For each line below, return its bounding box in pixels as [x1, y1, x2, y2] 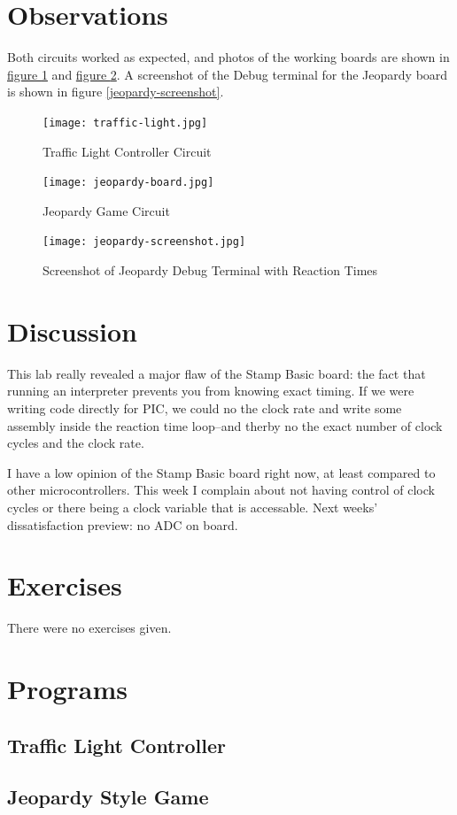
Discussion [7, 312, 137, 349]
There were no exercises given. [7, 619, 172, 637]
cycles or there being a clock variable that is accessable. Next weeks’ [7, 497, 378, 516]
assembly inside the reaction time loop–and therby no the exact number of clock [7, 416, 443, 434]
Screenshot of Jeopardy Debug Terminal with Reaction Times [43, 261, 378, 280]
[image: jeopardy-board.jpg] [43, 176, 214, 189]
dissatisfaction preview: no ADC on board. [7, 515, 238, 534]
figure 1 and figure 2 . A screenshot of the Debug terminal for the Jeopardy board [7, 65, 448, 83]
